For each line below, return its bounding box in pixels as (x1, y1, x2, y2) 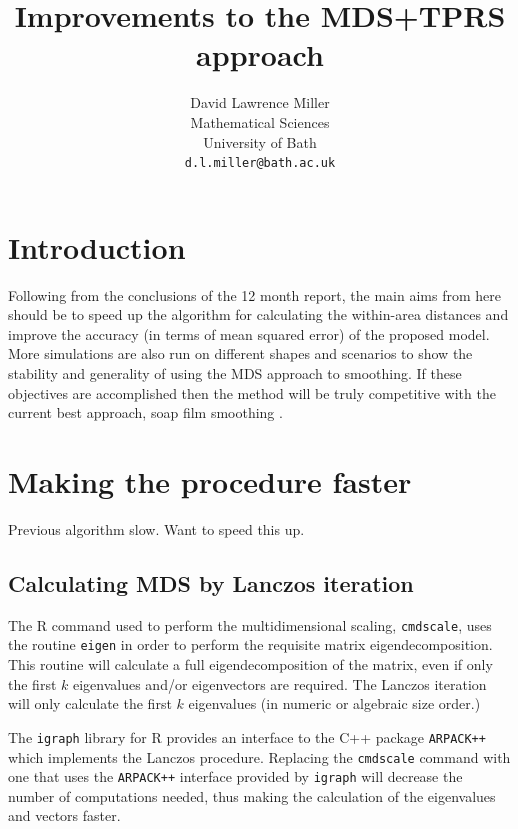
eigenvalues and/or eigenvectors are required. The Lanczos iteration (72, 673, 487, 694)
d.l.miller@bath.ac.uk (184, 156, 336, 171)
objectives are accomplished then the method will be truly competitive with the (8, 382, 496, 403)
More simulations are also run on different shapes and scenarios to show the (8, 343, 473, 364)
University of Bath (203, 131, 317, 152)
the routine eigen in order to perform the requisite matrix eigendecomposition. (8, 634, 493, 655)
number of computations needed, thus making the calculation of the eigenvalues (8, 785, 496, 806)
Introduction (8, 226, 186, 267)
